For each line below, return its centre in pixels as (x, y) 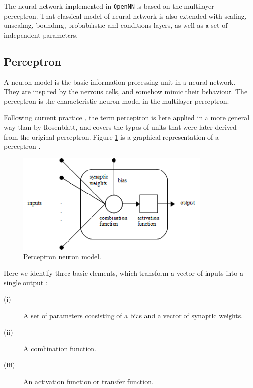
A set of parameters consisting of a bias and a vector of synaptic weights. (133, 315)
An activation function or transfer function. (89, 381)
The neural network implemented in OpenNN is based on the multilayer (109, 6)
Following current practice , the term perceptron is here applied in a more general (127, 117)
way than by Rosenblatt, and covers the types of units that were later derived (120, 127)
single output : (26, 282)
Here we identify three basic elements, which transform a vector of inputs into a (124, 273)
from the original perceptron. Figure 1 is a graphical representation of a (111, 136)
